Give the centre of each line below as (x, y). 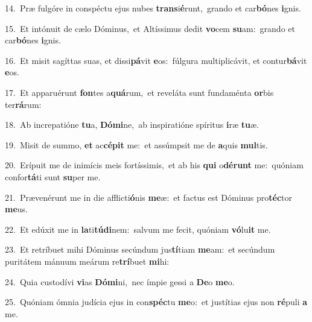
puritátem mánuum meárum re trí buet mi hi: (87, 261)
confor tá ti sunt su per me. (53, 176)
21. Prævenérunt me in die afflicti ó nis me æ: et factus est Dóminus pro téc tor (148, 197)
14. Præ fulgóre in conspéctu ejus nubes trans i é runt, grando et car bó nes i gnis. (153, 8)
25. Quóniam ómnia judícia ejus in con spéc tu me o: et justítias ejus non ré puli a (156, 302)
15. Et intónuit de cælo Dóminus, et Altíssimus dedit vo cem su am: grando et (150, 28)
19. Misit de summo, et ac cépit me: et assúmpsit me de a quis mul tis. (136, 144)
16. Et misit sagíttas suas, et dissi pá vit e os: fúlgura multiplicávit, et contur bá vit (156, 60)
